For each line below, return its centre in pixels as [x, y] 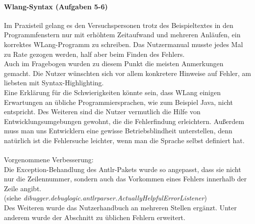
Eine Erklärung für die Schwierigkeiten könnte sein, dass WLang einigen [113, 92]
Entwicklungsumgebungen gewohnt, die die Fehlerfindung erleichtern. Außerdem [124, 121]
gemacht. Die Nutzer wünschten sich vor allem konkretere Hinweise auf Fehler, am [127, 73]
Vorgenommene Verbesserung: [49, 160]
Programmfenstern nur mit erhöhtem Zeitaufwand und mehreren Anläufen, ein [122, 35]
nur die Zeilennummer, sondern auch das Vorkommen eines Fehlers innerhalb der [126, 179]
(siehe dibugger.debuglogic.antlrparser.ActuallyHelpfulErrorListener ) [105, 198]
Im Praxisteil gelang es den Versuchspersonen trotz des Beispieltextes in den [119, 25]
